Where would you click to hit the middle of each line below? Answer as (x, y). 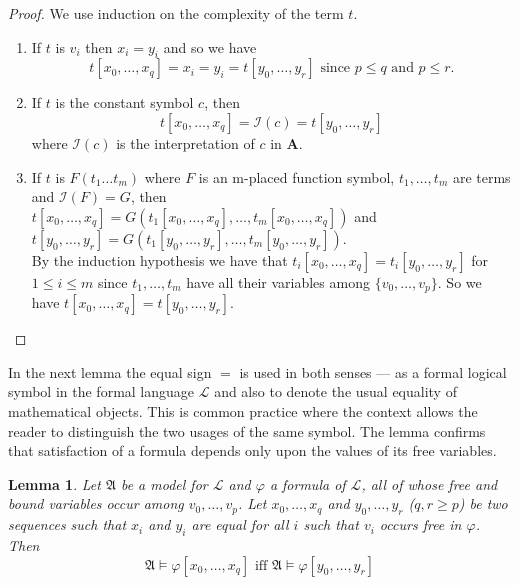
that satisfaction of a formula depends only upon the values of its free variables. (252, 450)
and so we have (210, 46)
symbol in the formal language (101, 391)
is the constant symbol (124, 102)
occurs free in (420, 524)
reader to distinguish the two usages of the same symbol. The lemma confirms (247, 430)
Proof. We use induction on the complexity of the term (176, 13)
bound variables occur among (96, 503)
